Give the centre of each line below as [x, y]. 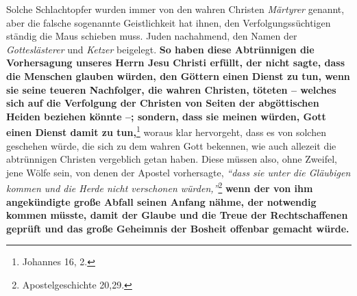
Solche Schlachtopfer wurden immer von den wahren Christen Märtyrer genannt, [175, 9]
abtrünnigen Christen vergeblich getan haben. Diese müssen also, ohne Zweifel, [172, 159]
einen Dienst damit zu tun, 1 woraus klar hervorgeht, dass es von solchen [166, 131]
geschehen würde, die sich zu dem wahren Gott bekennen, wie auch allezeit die [171, 145]
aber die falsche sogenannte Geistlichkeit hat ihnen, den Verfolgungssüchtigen [169, 22]
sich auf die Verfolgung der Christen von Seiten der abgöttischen [163, 103]
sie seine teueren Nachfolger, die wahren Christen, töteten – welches [171, 89]
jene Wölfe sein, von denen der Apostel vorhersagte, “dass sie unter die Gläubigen [178, 172]
